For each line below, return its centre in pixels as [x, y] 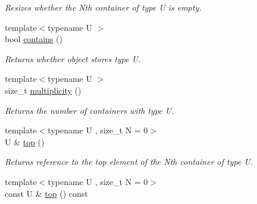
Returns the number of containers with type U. [90, 110]
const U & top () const [46, 193]
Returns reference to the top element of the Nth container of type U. [129, 162]
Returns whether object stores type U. [73, 58]
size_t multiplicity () [43, 90]
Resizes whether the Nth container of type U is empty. [103, 7]
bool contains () [34, 39]
